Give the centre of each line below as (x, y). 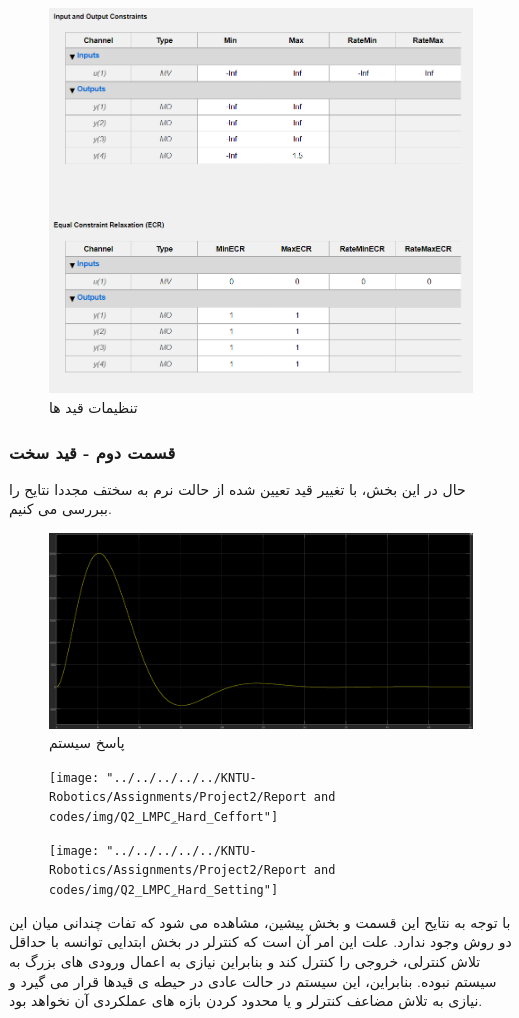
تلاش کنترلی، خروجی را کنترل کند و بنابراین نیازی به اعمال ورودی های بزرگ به (245, 960)
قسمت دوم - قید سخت (92, 451)
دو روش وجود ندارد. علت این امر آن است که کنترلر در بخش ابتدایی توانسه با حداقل (260, 941)
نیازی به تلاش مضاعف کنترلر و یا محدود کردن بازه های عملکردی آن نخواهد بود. (246, 1000)
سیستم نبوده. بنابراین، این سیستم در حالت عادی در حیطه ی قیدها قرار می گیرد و (253, 980)
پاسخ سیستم (87, 742)
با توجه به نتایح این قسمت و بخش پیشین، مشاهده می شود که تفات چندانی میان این (260, 921)
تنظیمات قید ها (93, 407)
